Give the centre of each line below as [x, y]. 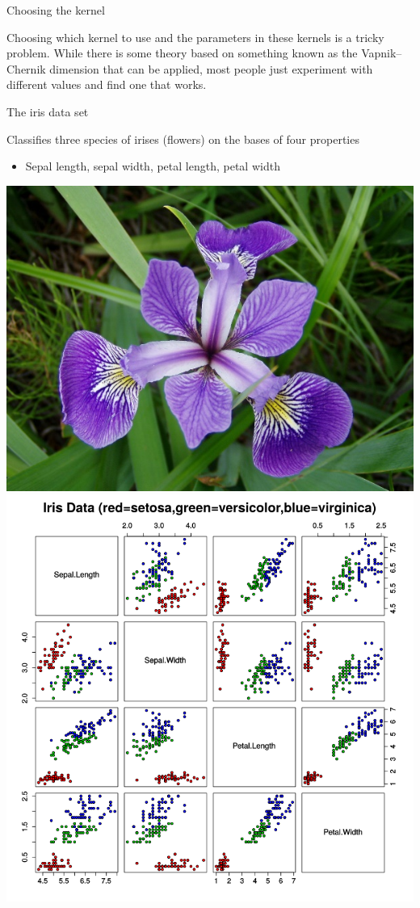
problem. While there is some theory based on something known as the [182, 53]
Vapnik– [382, 53]
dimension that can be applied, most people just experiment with [211, 68]
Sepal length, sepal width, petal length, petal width [153, 166]
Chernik [26, 68]
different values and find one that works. [107, 84]
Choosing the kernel [56, 10]
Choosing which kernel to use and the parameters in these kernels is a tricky [195, 37]
